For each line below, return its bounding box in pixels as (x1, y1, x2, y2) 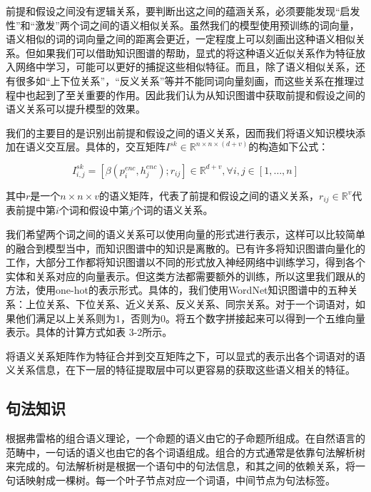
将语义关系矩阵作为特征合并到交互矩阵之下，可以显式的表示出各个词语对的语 (6, 348, 365, 363)
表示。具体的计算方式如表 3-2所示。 (6, 324, 173, 339)
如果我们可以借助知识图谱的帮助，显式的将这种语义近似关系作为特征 (35, 45, 355, 60)
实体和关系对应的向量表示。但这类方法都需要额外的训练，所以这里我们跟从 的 (6, 268, 365, 283)
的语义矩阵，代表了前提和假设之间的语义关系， (99, 188, 320, 203)
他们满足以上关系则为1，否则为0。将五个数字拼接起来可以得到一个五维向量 (15, 310, 365, 325)
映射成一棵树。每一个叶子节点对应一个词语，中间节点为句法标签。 (25, 472, 335, 487)
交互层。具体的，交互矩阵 (45, 139, 166, 154)
